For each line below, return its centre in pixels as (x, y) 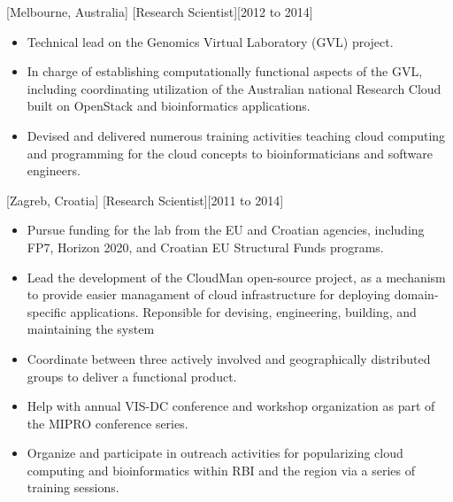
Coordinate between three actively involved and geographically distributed (229, 358)
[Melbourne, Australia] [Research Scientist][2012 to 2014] (160, 12)
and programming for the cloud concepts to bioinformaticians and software (230, 153)
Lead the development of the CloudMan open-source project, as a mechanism (236, 277)
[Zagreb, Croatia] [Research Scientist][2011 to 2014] (145, 200)
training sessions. (73, 487)
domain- (416, 294)
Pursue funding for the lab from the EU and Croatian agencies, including (226, 230)
